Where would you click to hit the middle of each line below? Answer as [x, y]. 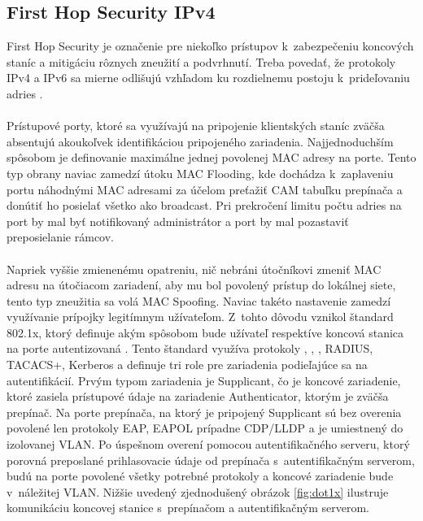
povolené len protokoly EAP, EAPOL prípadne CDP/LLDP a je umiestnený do [205, 428]
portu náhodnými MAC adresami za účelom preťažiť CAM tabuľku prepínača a [205, 189]
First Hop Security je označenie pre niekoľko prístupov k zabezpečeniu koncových [210, 46]
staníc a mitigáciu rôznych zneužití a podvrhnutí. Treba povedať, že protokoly [201, 61]
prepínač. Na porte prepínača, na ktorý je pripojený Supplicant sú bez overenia [204, 412]
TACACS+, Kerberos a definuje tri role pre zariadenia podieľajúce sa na [187, 365]
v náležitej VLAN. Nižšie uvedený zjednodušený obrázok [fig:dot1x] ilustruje [198, 491]
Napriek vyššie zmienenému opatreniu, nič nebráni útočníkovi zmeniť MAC [194, 269]
